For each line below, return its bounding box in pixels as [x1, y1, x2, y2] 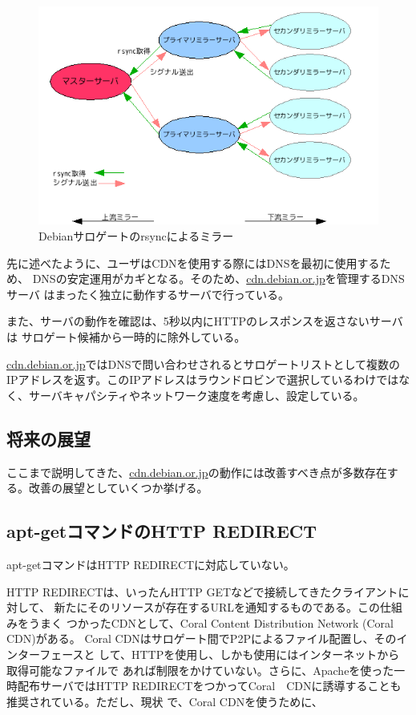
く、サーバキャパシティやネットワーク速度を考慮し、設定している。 [6, 386, 365, 403]
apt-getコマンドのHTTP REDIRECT [6, 519, 317, 543]
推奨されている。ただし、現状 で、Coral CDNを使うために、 [6, 693, 323, 709]
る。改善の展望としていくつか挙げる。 [6, 479, 208, 496]
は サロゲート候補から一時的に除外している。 [6, 329, 246, 345]
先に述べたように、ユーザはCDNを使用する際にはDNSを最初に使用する [6, 254, 380, 271]
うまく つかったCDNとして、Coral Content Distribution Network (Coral [28, 614, 394, 631]
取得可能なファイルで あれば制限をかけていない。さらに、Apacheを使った [6, 661, 394, 678]
